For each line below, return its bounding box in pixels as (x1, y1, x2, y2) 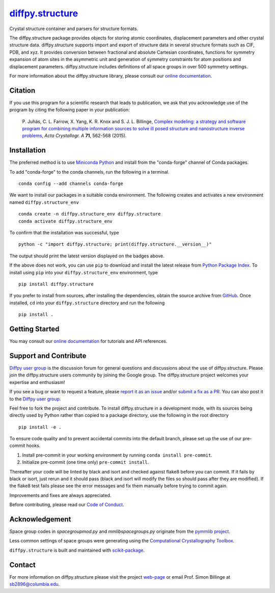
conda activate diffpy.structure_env (18, 218, 113, 224)
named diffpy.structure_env (9, 199, 79, 205)
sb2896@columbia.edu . (9, 581, 60, 587)
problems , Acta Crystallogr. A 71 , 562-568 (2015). (22, 133, 127, 139)
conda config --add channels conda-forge (18, 181, 123, 186)
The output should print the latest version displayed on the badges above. (9, 253, 164, 259)
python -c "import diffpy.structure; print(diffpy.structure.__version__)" (18, 242, 212, 247)
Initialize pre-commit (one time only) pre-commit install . (22, 459, 149, 465)
